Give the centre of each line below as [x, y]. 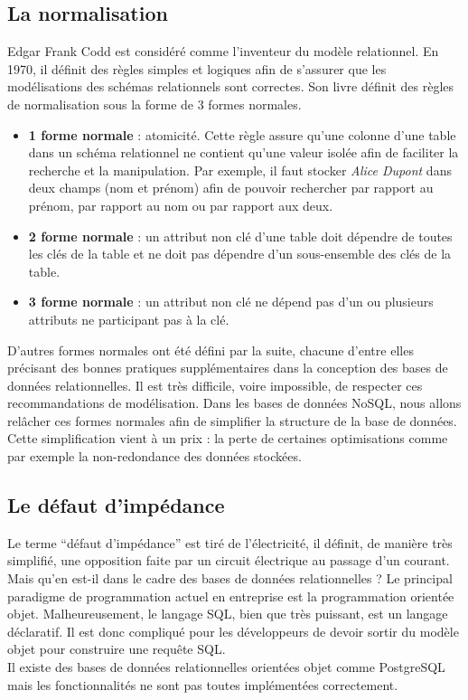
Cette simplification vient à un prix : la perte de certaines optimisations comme [228, 438]
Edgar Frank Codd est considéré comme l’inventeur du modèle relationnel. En [223, 51]
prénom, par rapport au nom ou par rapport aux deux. [181, 205]
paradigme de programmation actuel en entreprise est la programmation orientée [231, 596]
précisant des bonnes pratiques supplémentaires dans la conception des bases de [228, 368]
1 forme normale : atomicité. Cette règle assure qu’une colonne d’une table [242, 134]
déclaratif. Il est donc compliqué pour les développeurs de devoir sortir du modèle [233, 631]
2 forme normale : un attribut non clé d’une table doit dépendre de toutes [240, 236]
